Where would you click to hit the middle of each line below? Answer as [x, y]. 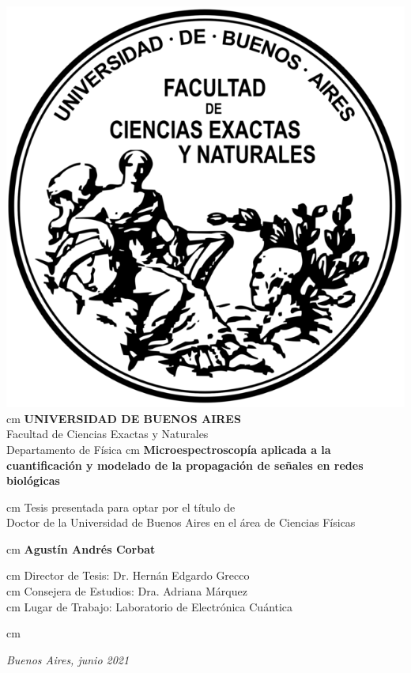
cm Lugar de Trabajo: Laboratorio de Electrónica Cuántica [150, 606]
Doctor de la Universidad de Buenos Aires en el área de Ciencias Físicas [181, 522]
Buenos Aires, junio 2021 [68, 659]
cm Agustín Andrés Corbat [81, 548]
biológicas [33, 480]
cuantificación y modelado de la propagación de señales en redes [185, 465]
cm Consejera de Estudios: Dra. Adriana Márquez [127, 591]
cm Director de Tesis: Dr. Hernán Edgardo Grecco [128, 575]
